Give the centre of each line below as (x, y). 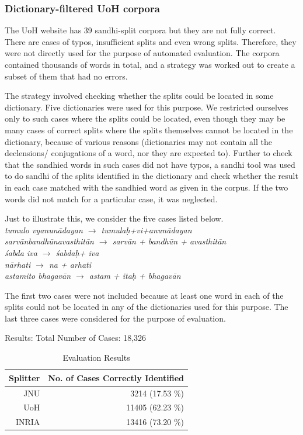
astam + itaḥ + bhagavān (135, 276)
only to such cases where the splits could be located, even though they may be (145, 118)
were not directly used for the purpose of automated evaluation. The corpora (142, 53)
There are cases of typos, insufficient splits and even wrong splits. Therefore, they (151, 41)
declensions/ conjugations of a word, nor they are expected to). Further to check (149, 153)
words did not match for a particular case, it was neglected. (111, 198)
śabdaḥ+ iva (77, 252)
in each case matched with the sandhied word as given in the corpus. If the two (147, 187)
